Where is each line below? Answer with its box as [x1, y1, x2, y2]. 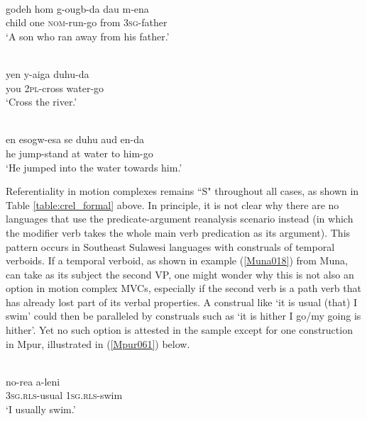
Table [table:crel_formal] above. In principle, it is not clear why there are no [6, 197, 339, 212]
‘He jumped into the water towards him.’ [6, 159, 182, 174]
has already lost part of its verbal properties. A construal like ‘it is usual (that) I [6, 294, 358, 309]
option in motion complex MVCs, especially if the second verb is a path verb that [6, 281, 361, 296]
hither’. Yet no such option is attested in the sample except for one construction [6, 322, 353, 337]
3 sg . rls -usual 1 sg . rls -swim [6, 388, 123, 403]
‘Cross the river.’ [6, 94, 77, 109]
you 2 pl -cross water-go [6, 80, 104, 95]
